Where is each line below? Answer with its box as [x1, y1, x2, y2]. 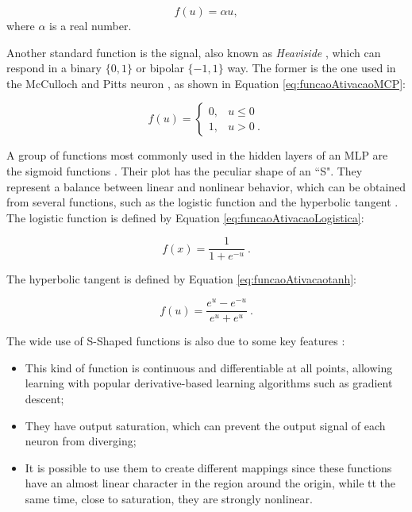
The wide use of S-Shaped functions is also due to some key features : [6, 333, 345, 349]
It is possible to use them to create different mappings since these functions [25, 459, 392, 475]
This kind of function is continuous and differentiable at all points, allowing [25, 359, 393, 375]
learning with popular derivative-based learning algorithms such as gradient [25, 375, 393, 391]
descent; [25, 390, 64, 406]
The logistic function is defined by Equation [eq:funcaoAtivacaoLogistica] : [6, 209, 364, 225]
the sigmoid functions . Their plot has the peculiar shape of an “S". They [6, 162, 363, 179]
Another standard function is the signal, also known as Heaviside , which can [6, 44, 381, 60]
